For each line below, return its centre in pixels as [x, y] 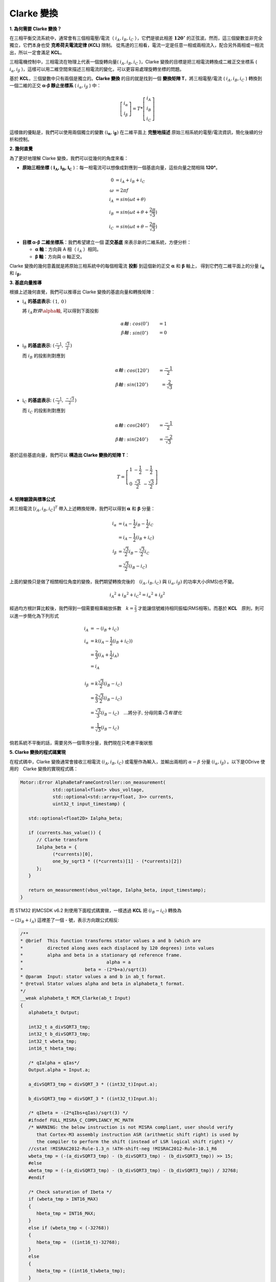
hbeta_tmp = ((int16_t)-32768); [78, 1242]
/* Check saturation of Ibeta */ [70, 1192]
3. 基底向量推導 [26, 283]
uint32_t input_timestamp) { [89, 804]
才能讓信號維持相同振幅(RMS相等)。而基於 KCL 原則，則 [199, 608]
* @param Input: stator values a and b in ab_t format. [93, 977]
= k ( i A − [100, 642]
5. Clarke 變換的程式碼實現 [38, 752]
